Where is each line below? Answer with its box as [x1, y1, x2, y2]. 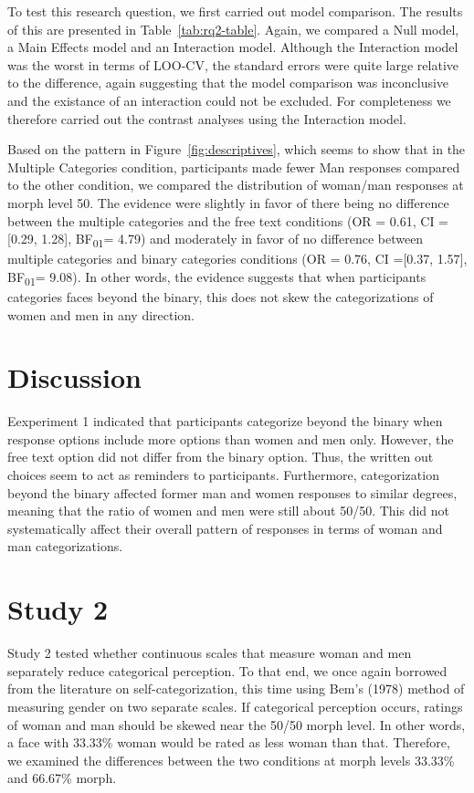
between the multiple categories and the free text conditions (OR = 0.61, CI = [7, 211, 448, 230]
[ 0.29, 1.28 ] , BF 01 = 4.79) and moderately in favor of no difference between [7, 229, 424, 250]
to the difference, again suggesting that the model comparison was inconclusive [7, 73, 449, 92]
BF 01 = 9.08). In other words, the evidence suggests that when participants [7, 266, 427, 288]
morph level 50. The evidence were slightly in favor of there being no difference [7, 193, 449, 212]
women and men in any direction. [7, 305, 195, 324]
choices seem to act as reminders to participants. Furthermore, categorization [7, 465, 439, 485]
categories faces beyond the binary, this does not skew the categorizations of [7, 287, 434, 306]
